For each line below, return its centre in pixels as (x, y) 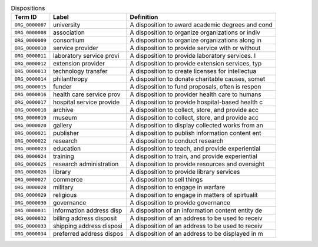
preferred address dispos (88, 234)
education (67, 149)
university (67, 25)
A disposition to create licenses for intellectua (193, 71)
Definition (144, 17)
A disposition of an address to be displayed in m (196, 234)
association (69, 32)
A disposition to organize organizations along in (196, 40)
